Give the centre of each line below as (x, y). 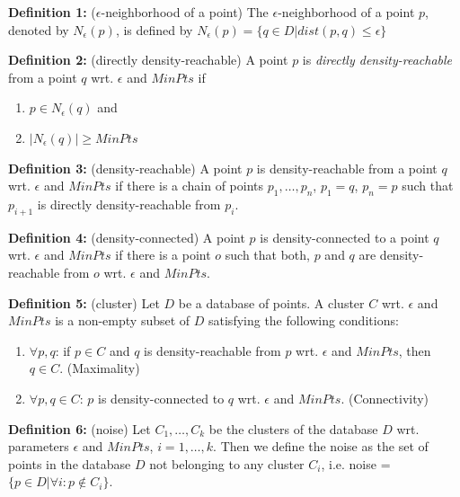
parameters (39, 446)
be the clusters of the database (293, 428)
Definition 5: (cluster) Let (84, 302)
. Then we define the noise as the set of (321, 446)
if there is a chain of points (190, 186)
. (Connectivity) (385, 398)
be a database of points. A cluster (271, 302)
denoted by (39, 29)
